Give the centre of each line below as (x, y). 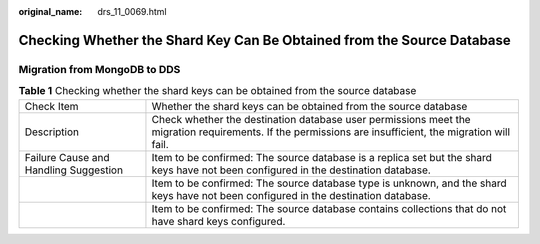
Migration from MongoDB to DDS (99, 69)
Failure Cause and (67, 157)
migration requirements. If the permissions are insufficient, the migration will (330, 132)
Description (52, 132)
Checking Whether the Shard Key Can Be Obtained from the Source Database (265, 40)
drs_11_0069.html (132, 11)
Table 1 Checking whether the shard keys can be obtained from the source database (217, 91)
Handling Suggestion (74, 170)
